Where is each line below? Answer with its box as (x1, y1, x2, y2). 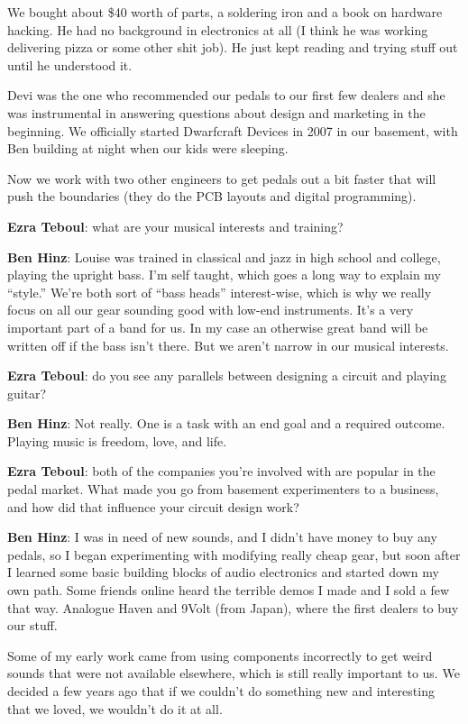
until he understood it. (7, 55, 133, 74)
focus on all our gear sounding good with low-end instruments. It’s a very (7, 300, 414, 319)
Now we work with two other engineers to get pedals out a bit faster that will (7, 169, 436, 188)
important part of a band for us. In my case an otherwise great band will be (7, 317, 428, 336)
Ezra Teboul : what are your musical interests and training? (7, 216, 344, 235)
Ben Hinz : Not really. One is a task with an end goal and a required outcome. (7, 414, 445, 433)
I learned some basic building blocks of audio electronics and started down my (7, 563, 439, 582)
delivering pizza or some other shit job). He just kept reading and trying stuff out (7, 38, 458, 57)
